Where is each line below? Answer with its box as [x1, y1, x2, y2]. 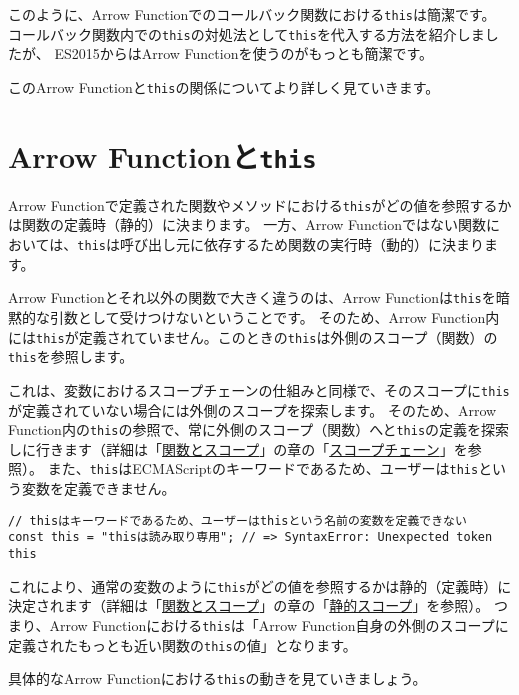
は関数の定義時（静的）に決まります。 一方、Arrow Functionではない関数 [8, 214, 486, 235]
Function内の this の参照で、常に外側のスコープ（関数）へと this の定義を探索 [8, 419, 510, 440]
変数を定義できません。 [21, 478, 176, 499]
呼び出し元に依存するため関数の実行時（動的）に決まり [119, 234, 484, 255]
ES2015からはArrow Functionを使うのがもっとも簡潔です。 [54, 43, 434, 64]
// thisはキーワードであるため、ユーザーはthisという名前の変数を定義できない [8, 513, 467, 528]
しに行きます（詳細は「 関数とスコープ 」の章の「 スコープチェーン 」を [8, 438, 468, 459]
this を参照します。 [8, 346, 134, 367]
